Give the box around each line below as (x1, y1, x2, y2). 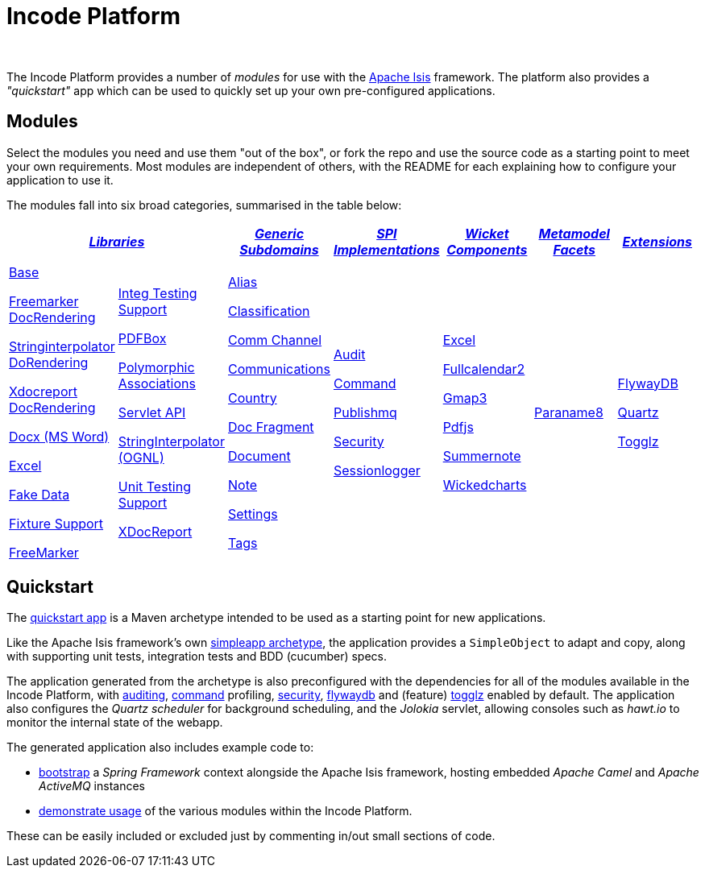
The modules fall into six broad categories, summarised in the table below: (6, 197, 402, 212)
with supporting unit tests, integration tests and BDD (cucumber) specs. (6, 649, 387, 664)
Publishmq (333, 404, 397, 420)
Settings (227, 505, 278, 522)
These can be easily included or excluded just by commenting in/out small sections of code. (6, 829, 496, 843)
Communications (227, 360, 330, 377)
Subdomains (239, 241, 319, 258)
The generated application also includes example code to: (6, 740, 314, 755)
